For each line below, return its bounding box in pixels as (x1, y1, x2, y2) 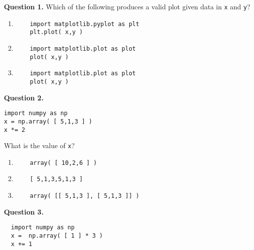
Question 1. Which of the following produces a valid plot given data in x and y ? (4, 1, 251, 11)
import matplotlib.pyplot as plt (30, 20, 140, 28)
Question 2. (4, 92, 44, 102)
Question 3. (4, 206, 44, 217)
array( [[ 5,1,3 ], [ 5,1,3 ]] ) (30, 192, 140, 200)
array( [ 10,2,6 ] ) (30, 159, 97, 166)
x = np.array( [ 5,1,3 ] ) (4, 118, 92, 125)
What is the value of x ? (4, 140, 75, 151)
